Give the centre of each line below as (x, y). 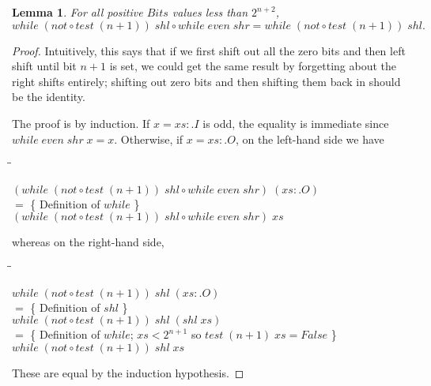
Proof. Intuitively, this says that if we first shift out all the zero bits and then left (209, 50)
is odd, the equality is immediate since (296, 123)
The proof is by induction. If (81, 123)
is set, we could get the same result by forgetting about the (253, 66)
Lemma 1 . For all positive (78, 12)
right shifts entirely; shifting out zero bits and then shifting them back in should (206, 81)
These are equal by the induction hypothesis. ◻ (128, 372)
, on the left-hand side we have (310, 139)
